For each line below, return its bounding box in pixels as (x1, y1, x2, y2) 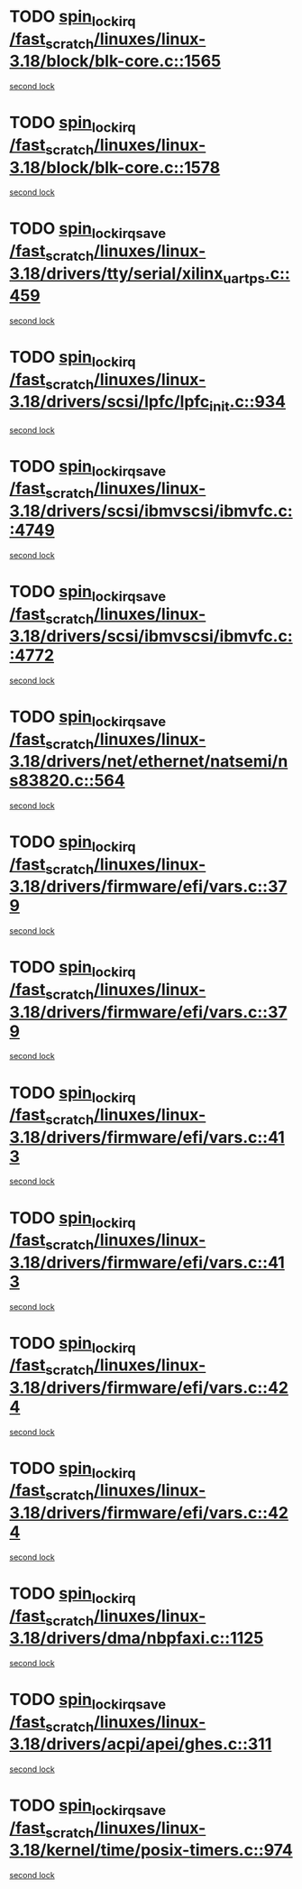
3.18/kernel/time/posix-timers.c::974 (9, 1840, 293, 1860)
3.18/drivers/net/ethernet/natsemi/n (9, 751, 288, 772)
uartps (222, 269, 266, 287)
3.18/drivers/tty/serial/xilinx (9, 263, 224, 283)
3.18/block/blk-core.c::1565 (9, 51, 222, 71)
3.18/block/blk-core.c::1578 (9, 157, 221, 178)
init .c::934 (208, 392, 287, 415)
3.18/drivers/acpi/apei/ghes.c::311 (9, 1734, 272, 1755)
